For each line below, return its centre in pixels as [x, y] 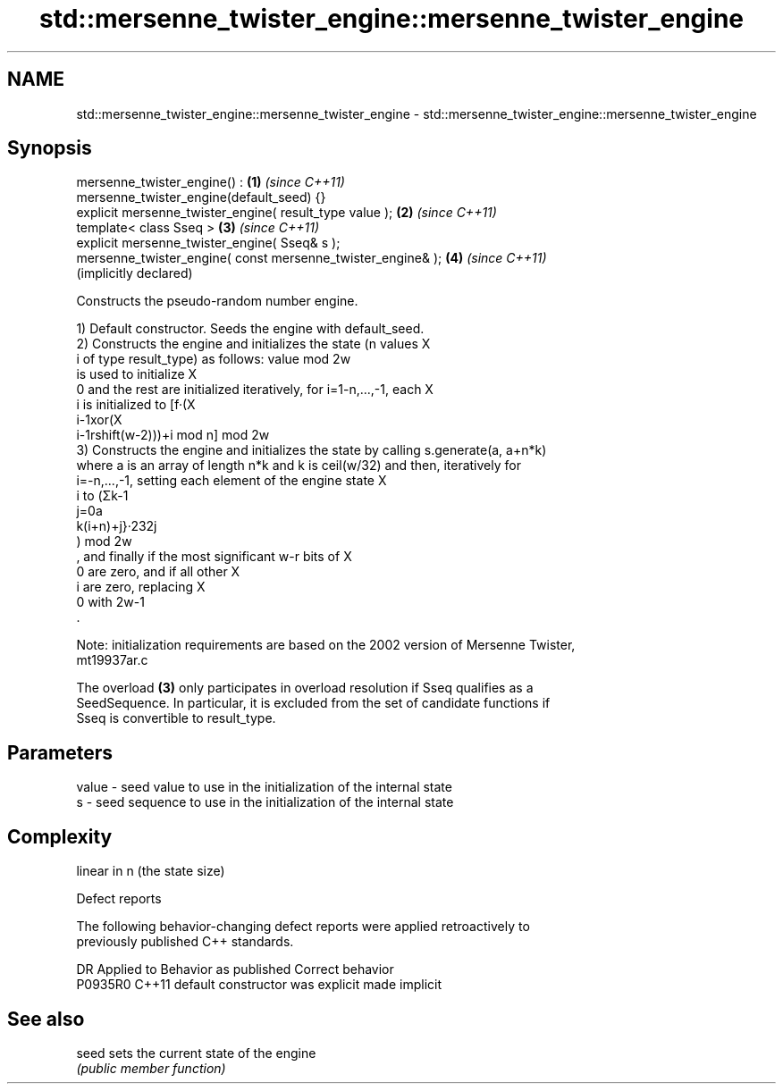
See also [46, 1019]
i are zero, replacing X [141, 587]
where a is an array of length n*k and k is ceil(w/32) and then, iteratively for [299, 466]
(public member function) [151, 1068]
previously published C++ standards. [185, 942]
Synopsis [50, 148]
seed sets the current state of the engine [196, 1053]
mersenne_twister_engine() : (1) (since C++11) [210, 182]
